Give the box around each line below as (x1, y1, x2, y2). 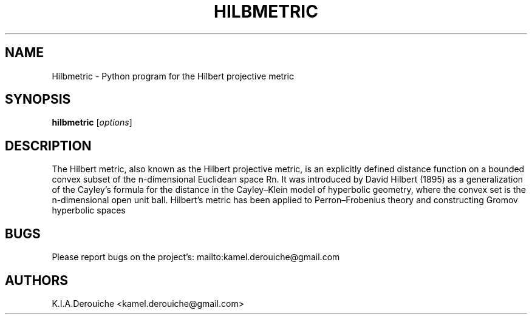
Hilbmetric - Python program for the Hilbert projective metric (52, 70, 294, 81)
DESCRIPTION (5, 138, 92, 153)
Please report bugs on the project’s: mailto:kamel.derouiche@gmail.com (52, 252, 340, 263)
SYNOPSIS (5, 92, 71, 107)
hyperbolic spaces (52, 205, 126, 216)
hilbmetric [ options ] (52, 117, 132, 128)
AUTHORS (5, 272, 69, 288)
